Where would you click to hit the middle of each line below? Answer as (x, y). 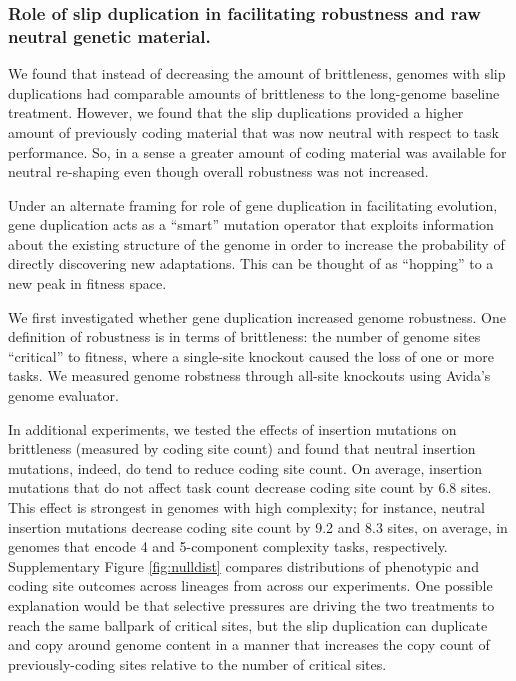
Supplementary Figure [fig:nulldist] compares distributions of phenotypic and (243, 565)
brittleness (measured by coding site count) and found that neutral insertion (242, 448)
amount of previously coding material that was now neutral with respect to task (253, 131)
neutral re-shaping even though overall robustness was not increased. (218, 171)
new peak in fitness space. (87, 283)
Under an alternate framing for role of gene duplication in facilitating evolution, (253, 204)
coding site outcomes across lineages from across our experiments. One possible (250, 585)
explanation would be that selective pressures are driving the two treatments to (251, 604)
